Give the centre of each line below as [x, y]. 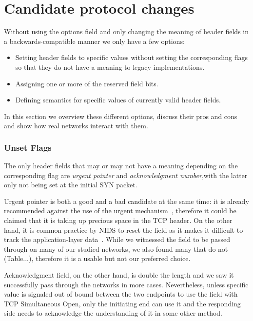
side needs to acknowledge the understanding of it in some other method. [113, 313]
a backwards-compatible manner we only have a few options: [94, 41]
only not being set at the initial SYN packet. [71, 185]
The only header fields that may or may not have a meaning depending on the [121, 166]
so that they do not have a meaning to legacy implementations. [110, 67]
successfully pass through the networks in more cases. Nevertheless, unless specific [126, 284]
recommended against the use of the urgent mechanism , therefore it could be [120, 211]
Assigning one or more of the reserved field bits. [87, 83]
